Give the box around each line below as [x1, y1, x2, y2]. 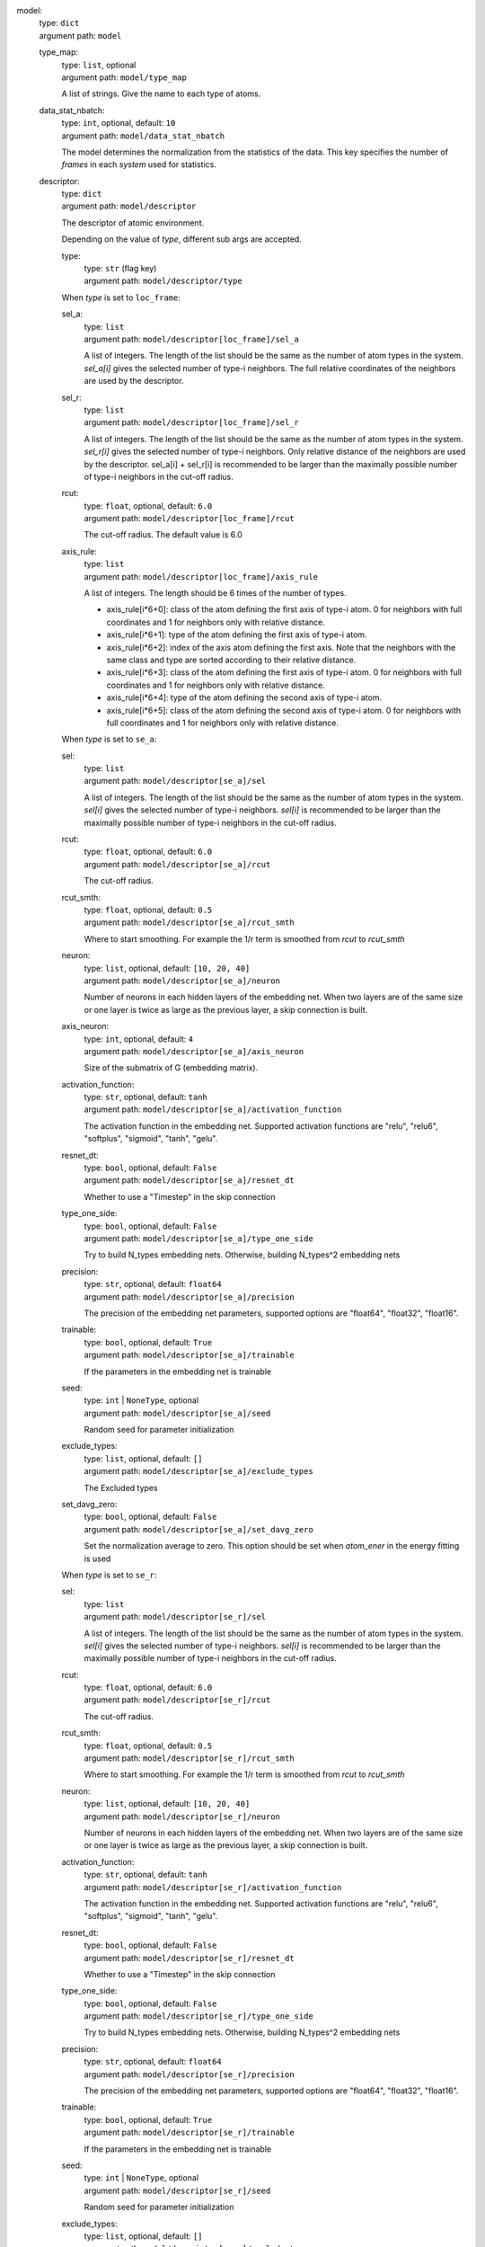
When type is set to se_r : [61, 1569, 157, 1580]
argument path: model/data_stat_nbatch [61, 130, 225, 141]
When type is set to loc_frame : [61, 292, 181, 303]
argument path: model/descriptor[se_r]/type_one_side [84, 2011, 313, 2021]
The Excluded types [84, 1482, 158, 1493]
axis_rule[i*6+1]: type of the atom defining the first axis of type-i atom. [106, 629, 367, 640]
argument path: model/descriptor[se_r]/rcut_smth [84, 1753, 295, 1763]
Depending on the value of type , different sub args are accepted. [61, 234, 303, 244]
